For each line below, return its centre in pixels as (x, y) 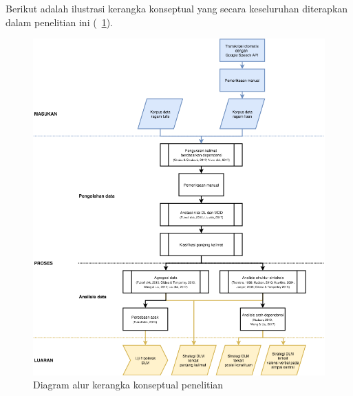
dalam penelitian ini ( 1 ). (59, 22)
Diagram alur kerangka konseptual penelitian (128, 385)
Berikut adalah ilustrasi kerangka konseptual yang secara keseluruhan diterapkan (177, 8)
